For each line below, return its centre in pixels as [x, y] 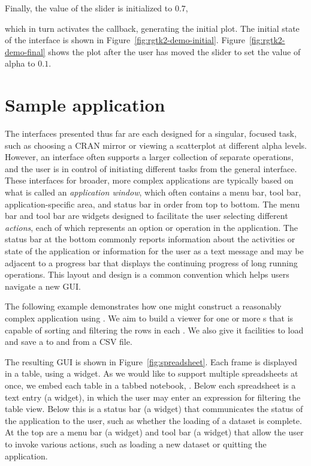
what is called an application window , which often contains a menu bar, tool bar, [153, 192]
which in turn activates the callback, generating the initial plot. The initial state [152, 28]
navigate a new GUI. [43, 286]
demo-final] [25, 51]
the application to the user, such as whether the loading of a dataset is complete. [153, 420]
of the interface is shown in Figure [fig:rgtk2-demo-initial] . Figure [125, 40]
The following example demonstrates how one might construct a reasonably [143, 306]
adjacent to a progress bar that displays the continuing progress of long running [151, 262]
